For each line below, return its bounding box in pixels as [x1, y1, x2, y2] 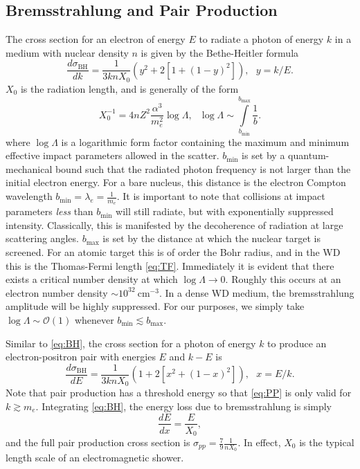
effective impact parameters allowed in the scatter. [6, 148, 219, 163]
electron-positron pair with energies [6, 349, 156, 364]
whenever [74, 313, 114, 327]
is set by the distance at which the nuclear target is [102, 231, 321, 246]
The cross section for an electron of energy [6, 32, 186, 46]
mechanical [6, 161, 53, 176]
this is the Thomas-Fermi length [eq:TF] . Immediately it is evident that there [6, 258, 334, 273]
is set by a [242, 148, 285, 163]
